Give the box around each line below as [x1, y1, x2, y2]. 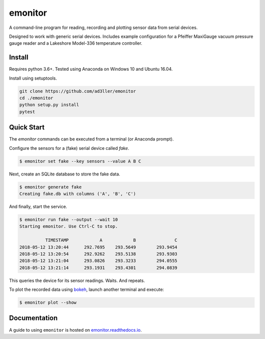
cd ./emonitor [19, 95, 53, 101]
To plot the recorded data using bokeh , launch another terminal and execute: [9, 286, 164, 292]
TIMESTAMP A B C [45, 237, 178, 243]
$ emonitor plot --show [19, 300, 77, 306]
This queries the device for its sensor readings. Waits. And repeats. [9, 278, 145, 283]
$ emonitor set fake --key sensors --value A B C [19, 158, 141, 164]
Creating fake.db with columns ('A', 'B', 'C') [19, 191, 136, 197]
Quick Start [9, 123, 45, 132]
